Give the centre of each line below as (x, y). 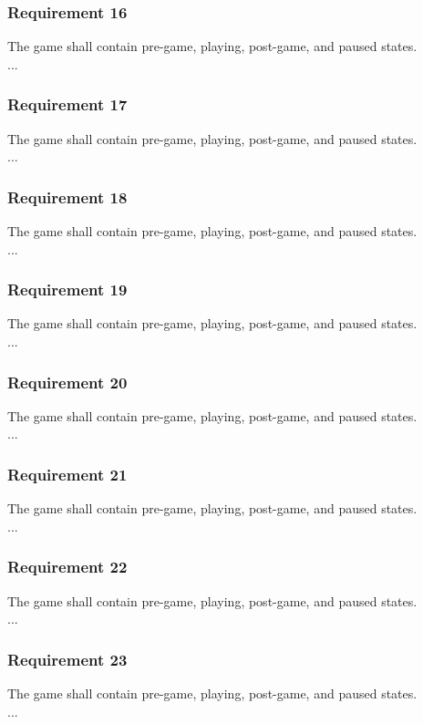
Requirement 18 (67, 197)
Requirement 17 (67, 104)
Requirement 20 (67, 382)
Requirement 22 (67, 567)
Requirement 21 (67, 474)
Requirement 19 (67, 290)
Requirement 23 (67, 659)
